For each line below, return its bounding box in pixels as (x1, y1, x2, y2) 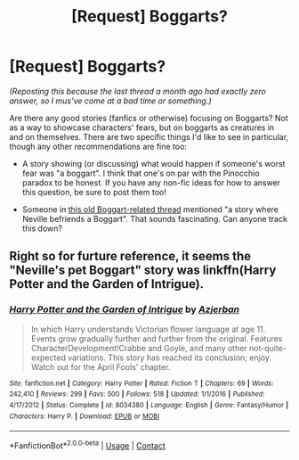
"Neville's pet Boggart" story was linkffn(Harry (9, 263, 277, 278)
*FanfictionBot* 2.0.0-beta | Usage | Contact (9, 439, 166, 451)
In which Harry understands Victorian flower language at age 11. (30, 324, 266, 334)
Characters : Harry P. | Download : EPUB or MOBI (9, 412, 160, 421)
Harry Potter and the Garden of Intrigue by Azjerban (9, 303, 240, 316)
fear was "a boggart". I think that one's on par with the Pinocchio (21, 168, 260, 178)
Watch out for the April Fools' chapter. (30, 361, 171, 372)
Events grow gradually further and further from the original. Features (30, 333, 283, 344)
